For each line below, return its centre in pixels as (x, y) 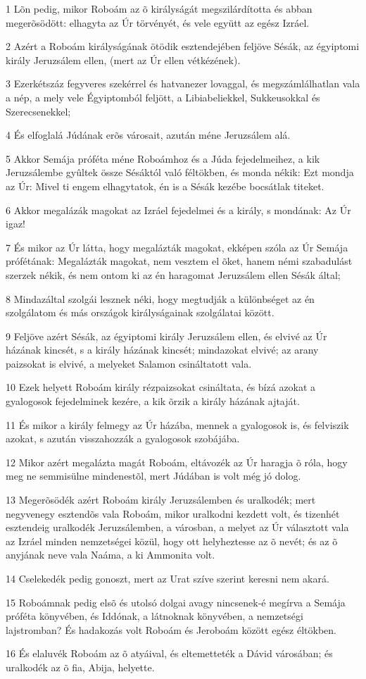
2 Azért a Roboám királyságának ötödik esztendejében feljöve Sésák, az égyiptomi (183, 46)
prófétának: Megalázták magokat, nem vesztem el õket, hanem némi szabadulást (179, 261)
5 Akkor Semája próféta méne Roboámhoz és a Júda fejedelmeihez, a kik (163, 158)
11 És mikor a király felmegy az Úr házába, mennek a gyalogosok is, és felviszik (177, 424)
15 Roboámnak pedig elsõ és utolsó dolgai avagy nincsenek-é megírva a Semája (176, 602)
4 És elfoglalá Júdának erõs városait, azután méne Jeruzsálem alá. (148, 135)
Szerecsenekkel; (38, 111)
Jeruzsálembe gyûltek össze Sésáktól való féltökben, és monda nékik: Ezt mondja (180, 172)
